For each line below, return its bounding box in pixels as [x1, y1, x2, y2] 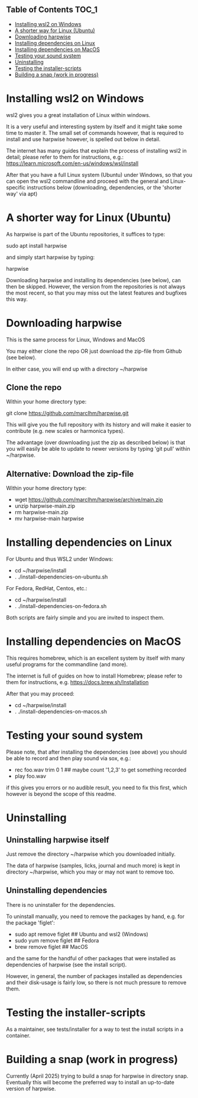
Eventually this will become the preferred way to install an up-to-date [6, 1078, 174, 1086]
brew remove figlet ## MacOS [14, 943, 89, 950]
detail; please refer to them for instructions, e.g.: [6, 153, 124, 160]
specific [6, 183, 26, 191]
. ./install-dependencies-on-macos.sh [14, 708, 108, 715]
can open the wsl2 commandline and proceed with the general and [6, 178, 170, 185]
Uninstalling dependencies [6, 885, 108, 896]
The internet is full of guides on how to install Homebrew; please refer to [6, 672, 183, 679]
